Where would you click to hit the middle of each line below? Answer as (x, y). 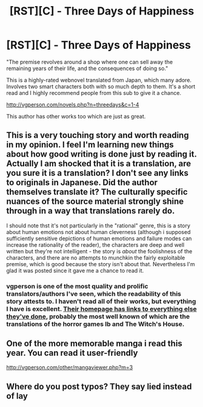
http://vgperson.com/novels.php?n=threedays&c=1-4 (73, 105)
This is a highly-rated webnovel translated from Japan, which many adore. (99, 80)
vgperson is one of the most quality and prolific (77, 286)
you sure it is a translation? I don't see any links (98, 173)
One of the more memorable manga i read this (95, 344)
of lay (17, 396)
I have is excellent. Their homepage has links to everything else (101, 308)
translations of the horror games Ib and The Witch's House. (95, 324)
